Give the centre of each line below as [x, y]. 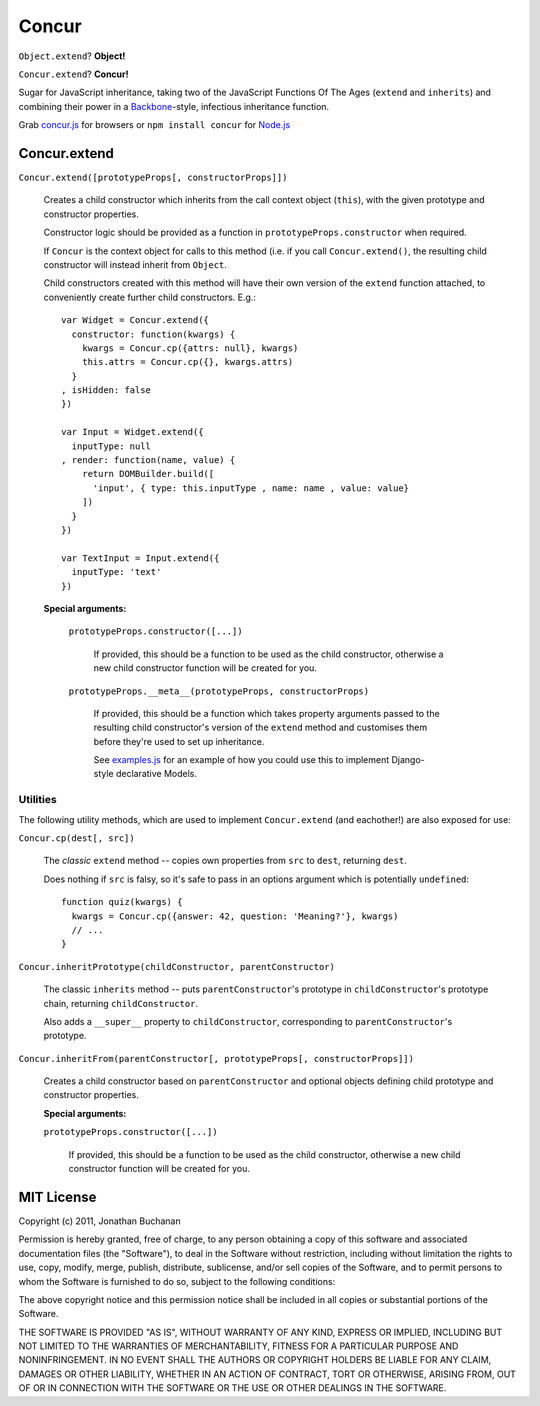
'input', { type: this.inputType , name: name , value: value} [251, 488]
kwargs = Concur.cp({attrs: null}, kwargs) [190, 348]
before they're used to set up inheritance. [179, 741]
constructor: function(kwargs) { [153, 334]
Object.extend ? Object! [72, 56]
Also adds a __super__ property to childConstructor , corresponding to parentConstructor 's [248, 1021]
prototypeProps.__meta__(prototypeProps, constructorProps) [219, 691]
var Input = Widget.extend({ [132, 432]
